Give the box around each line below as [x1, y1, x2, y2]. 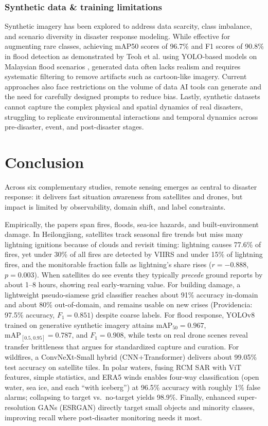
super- [237, 392, 257, 402]
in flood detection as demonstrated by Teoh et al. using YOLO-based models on [5, 51, 257, 61]
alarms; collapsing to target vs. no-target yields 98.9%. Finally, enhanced [5, 392, 236, 402]
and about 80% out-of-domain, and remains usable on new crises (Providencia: [5, 299, 253, 310]
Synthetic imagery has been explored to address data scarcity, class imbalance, [5, 21, 252, 31]
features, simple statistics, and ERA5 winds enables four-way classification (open [5, 372, 259, 382]
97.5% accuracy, [5, 309, 55, 320]
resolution [5, 401, 36, 412]
